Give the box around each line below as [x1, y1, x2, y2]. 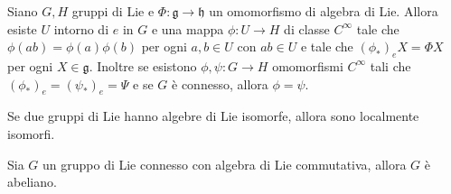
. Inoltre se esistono [89, 56, 197, 75]
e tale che [300, 37, 353, 56]
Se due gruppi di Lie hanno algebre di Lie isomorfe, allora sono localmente [7, 106, 419, 125]
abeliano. [7, 172, 57, 191]
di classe [284, 19, 330, 38]
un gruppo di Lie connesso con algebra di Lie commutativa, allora [42, 154, 407, 173]
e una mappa [151, 19, 224, 38]
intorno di [53, 19, 109, 38]
